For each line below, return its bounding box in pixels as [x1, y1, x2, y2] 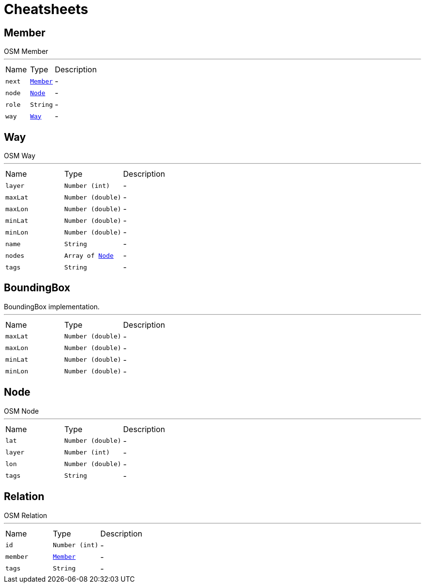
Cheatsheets [4, 1, 88, 17]
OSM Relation [4, 511, 48, 520]
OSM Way [4, 151, 35, 160]
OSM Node [4, 406, 39, 415]
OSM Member [4, 47, 49, 56]
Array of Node [64, 252, 114, 259]
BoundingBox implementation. [4, 302, 100, 311]
